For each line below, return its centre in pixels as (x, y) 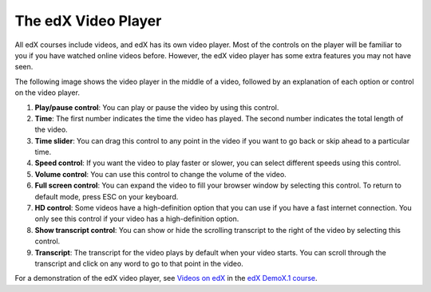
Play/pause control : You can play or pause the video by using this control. (157, 107)
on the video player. (47, 93)
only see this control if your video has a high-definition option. (137, 219)
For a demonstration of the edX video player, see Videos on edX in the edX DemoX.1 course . (166, 278)
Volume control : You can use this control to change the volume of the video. (160, 174)
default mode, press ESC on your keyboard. (107, 196)
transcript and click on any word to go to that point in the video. (139, 263)
